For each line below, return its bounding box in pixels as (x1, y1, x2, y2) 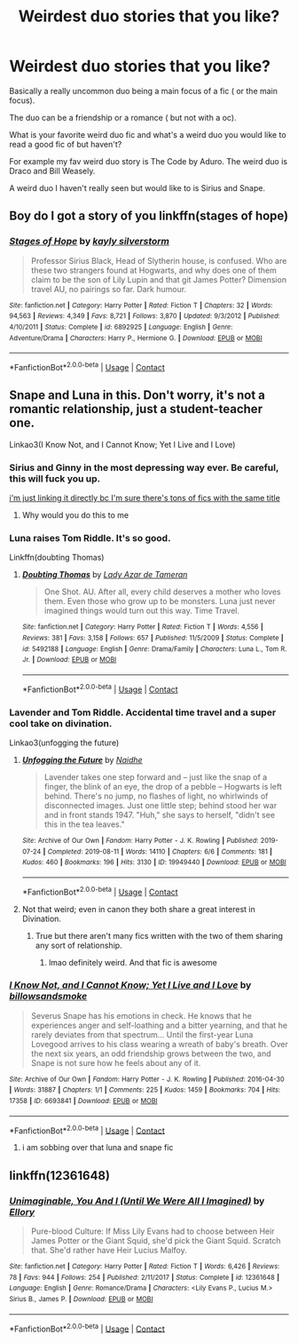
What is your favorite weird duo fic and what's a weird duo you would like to (9, 129, 286, 139)
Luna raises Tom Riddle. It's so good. (9, 531, 171, 544)
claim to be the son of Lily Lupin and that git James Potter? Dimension (30, 274, 286, 285)
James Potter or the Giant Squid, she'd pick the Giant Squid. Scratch (30, 1236, 281, 1246)
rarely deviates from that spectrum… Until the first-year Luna (30, 1029, 254, 1040)
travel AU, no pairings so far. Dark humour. (30, 283, 187, 294)
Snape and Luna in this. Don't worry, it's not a (9, 388, 266, 403)
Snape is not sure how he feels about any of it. (30, 1057, 201, 1068)
